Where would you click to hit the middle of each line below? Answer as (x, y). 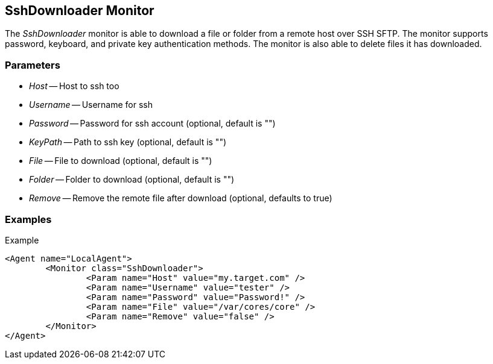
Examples (28, 219)
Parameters (33, 65)
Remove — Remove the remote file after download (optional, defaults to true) (181, 198)
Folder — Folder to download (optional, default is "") (132, 180)
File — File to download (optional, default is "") (121, 161)
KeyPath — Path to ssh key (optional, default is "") (128, 142)
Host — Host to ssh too (74, 86)
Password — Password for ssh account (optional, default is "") (152, 124)
